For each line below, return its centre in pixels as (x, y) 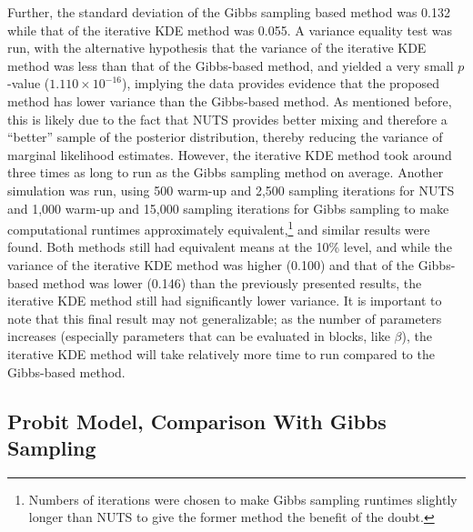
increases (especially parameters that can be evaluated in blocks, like (199, 336)
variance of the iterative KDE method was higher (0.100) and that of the (211, 264)
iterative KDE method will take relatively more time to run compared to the (221, 353)
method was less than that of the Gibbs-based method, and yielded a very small (231, 65)
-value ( (29, 83)
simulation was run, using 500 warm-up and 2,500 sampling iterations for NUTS (231, 190)
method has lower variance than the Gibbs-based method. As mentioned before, (230, 100)
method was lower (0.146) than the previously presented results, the (232, 282)
